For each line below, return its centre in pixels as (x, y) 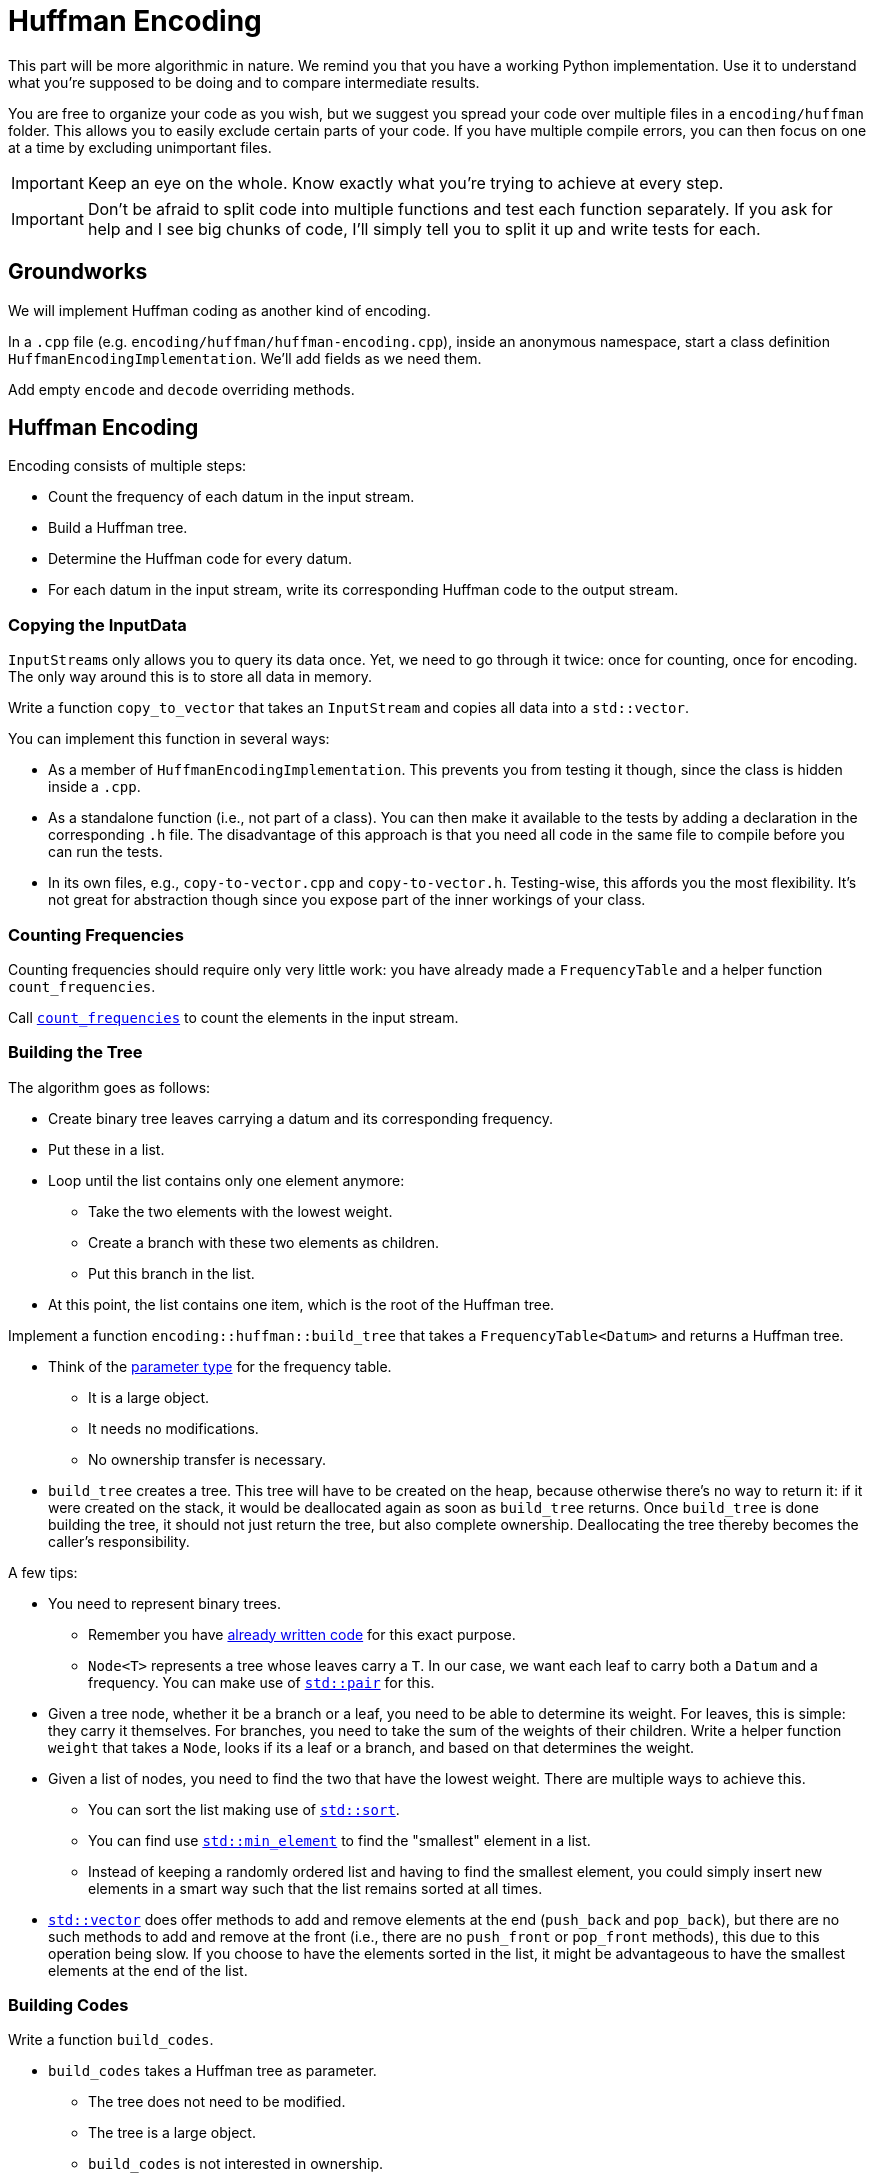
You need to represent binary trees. (164, 1603)
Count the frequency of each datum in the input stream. (231, 497)
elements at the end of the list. (148, 1970)
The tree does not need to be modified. (217, 2102)
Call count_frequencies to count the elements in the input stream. (233, 1017)
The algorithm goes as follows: (109, 1087)
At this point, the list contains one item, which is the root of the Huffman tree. (301, 1304)
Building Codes (68, 2005)
